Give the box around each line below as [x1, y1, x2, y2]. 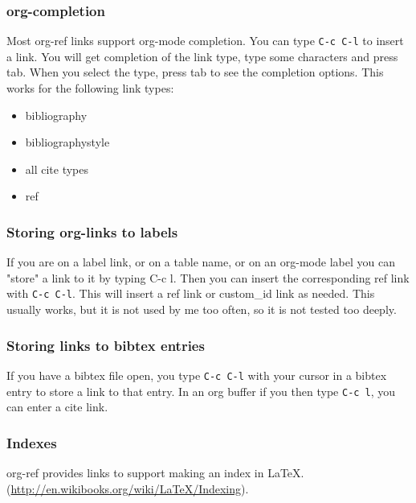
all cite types [25, 160, 89, 177]
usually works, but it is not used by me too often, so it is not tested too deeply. [6, 301, 397, 318]
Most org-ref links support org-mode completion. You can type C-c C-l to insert [6, 32, 404, 49]
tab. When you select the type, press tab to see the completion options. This [6, 64, 384, 80]
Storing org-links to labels [6, 221, 178, 241]
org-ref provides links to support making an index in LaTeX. [6, 464, 304, 481]
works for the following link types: [6, 80, 174, 97]
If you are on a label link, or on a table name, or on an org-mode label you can [6, 254, 395, 270]
